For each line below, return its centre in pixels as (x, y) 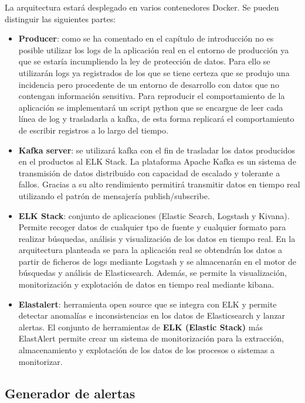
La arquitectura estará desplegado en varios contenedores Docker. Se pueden (142, 7)
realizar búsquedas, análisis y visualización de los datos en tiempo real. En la (157, 238)
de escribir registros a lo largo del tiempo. (93, 130)
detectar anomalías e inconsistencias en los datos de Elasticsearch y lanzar (152, 315)
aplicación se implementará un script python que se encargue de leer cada (151, 107)
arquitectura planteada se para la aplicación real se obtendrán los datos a (150, 250)
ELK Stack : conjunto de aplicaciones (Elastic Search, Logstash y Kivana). (154, 215)
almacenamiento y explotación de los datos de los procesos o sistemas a (146, 350)
